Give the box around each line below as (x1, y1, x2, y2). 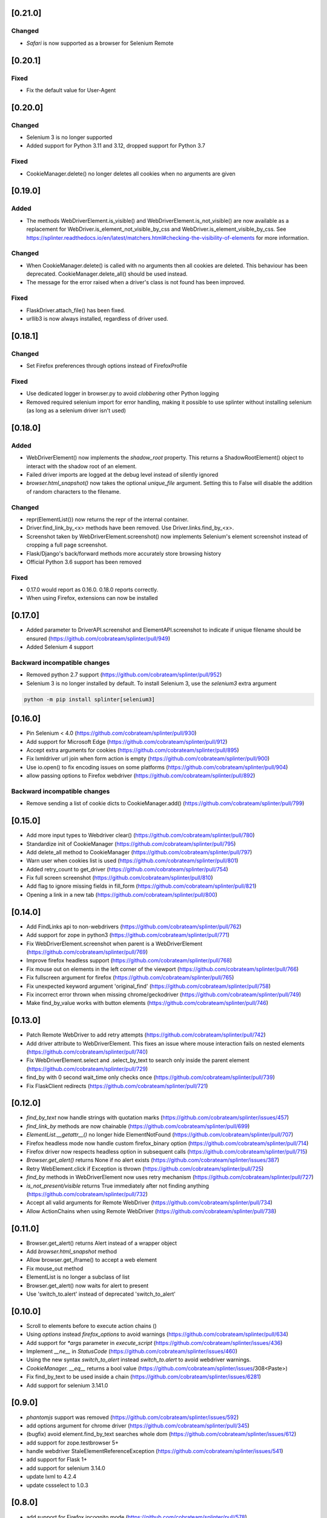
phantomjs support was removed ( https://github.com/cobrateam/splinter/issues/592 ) (26, 1414, 239, 1421)
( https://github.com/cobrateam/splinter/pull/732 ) (26, 1190, 148, 1197)
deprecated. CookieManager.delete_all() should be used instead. (26, 270, 188, 277)
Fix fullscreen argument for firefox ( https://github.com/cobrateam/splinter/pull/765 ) (26, 974, 234, 981)
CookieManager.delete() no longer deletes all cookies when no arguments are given (26, 170, 236, 177)
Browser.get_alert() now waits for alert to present (26, 1282, 149, 1289)
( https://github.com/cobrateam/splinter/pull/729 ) (26, 1065, 148, 1072)
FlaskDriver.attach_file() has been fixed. (26, 307, 125, 314)
